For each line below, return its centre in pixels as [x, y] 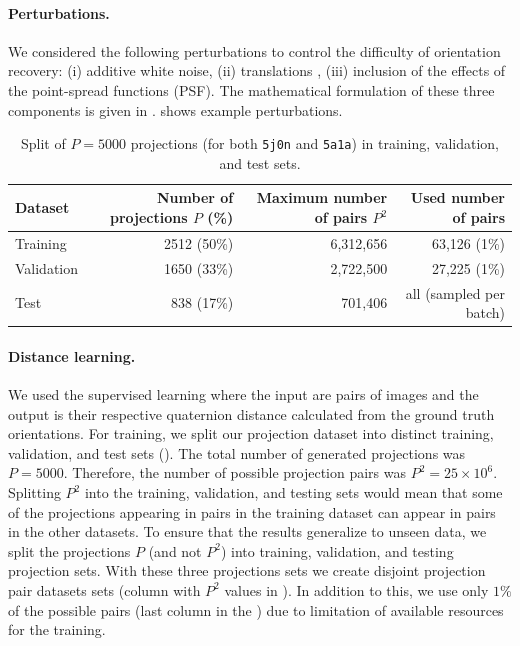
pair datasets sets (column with [104, 589]
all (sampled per [455, 292]
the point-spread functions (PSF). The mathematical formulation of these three [251, 89]
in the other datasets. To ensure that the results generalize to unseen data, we [247, 531]
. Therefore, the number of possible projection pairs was [234, 472]
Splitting [34, 492]
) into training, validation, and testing [337, 550]
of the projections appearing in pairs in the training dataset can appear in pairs [252, 511]
